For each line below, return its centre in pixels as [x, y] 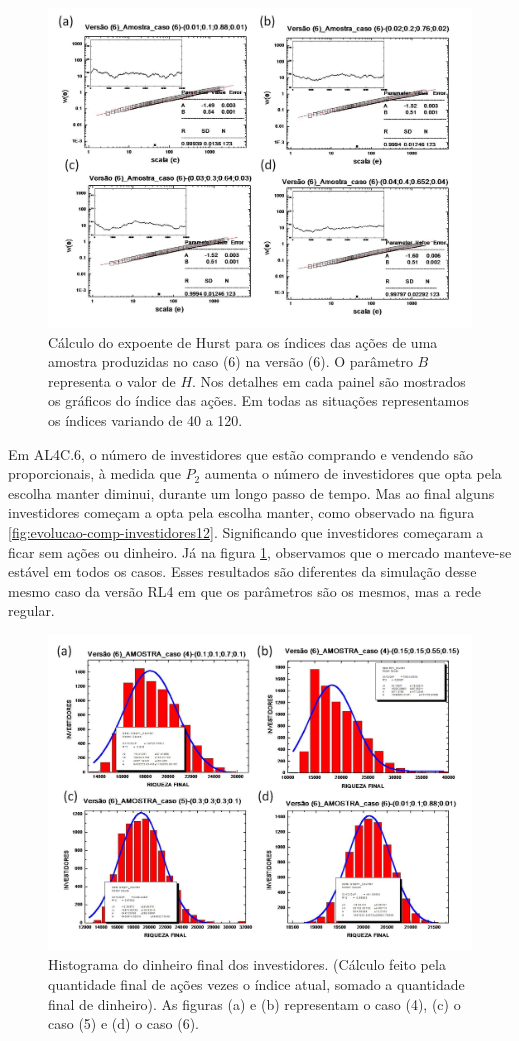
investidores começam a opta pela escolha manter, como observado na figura [241, 512]
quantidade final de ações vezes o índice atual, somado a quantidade [256, 984]
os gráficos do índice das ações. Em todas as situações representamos [259, 400]
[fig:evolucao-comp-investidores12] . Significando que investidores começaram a [246, 532]
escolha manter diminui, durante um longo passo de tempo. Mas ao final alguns [251, 492]
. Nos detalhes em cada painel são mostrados [329, 380]
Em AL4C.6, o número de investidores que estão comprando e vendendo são [241, 453]
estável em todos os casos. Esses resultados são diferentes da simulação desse [242, 571]
